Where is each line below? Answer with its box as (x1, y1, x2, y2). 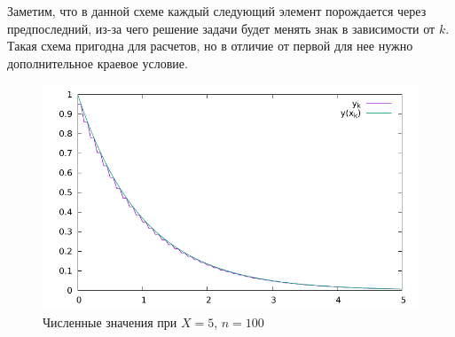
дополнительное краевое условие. (7, 53, 188, 72)
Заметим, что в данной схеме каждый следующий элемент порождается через (7, 2, 427, 20)
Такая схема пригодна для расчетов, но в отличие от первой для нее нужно (7, 36, 413, 55)
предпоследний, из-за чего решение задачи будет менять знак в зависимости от (7, 19, 435, 37)
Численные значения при (43, 313, 177, 332)
